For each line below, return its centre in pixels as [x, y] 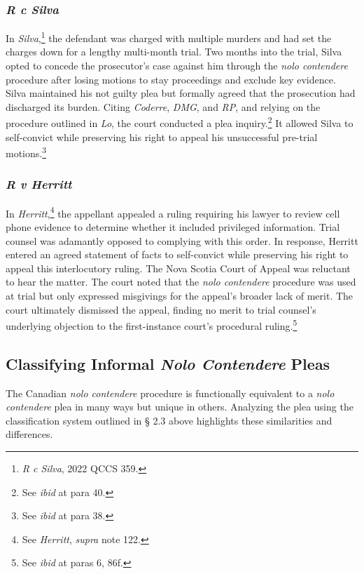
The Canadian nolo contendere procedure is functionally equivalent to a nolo [170, 393]
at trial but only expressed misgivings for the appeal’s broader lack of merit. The [180, 295]
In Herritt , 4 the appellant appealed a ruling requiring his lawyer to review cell [173, 212]
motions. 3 [26, 152]
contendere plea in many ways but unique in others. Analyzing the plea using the [180, 407]
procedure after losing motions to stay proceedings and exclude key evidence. [171, 79]
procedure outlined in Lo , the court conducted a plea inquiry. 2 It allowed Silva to [180, 122]
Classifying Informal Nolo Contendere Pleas [168, 363]
